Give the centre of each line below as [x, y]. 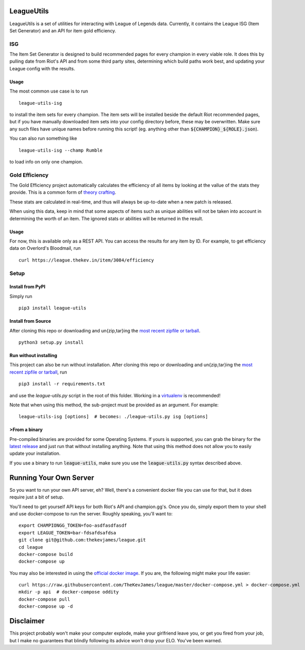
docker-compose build [46, 554]
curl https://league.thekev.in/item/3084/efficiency [86, 260]
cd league [31, 547]
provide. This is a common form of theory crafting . [63, 192]
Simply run [21, 296]
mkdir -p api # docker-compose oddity [69, 592]
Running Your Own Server [52, 478]
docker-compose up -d [46, 607]
